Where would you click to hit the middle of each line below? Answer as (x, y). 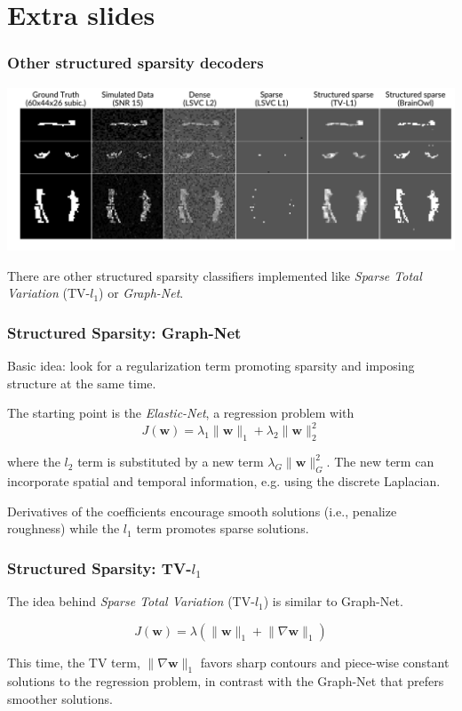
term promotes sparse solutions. (223, 528)
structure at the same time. (82, 383)
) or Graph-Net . (141, 293)
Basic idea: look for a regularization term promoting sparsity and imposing (211, 366)
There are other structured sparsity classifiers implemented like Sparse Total (215, 275)
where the (34, 462)
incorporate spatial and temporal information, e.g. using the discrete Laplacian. (224, 481)
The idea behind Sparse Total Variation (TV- (131, 601)
